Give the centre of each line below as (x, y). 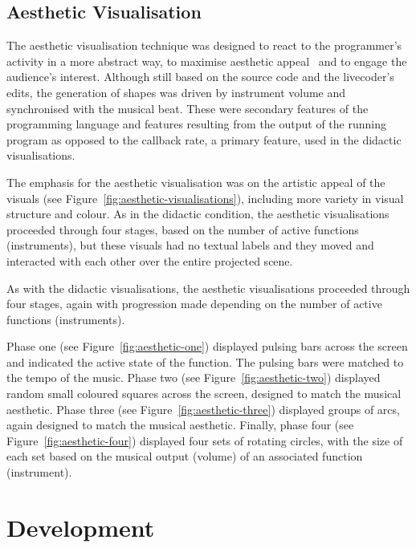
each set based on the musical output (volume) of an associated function (185, 456)
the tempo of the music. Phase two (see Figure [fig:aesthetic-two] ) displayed (194, 378)
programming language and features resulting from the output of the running (196, 124)
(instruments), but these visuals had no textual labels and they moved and (190, 245)
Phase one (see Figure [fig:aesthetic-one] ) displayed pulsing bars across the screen (207, 346)
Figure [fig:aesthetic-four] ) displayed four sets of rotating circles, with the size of (205, 440)
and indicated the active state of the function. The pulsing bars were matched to (205, 361)
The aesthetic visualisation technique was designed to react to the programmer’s (204, 45)
